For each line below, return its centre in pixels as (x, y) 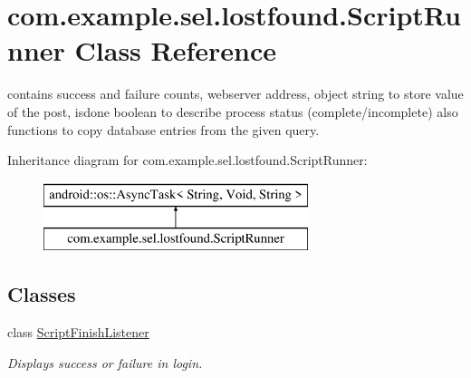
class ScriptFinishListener (78, 332)
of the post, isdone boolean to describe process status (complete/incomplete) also (233, 111)
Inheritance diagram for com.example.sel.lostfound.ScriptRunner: (187, 160)
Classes (42, 294)
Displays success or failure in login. (105, 362)
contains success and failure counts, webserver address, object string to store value (235, 94)
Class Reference (176, 50)
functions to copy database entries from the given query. (163, 129)
